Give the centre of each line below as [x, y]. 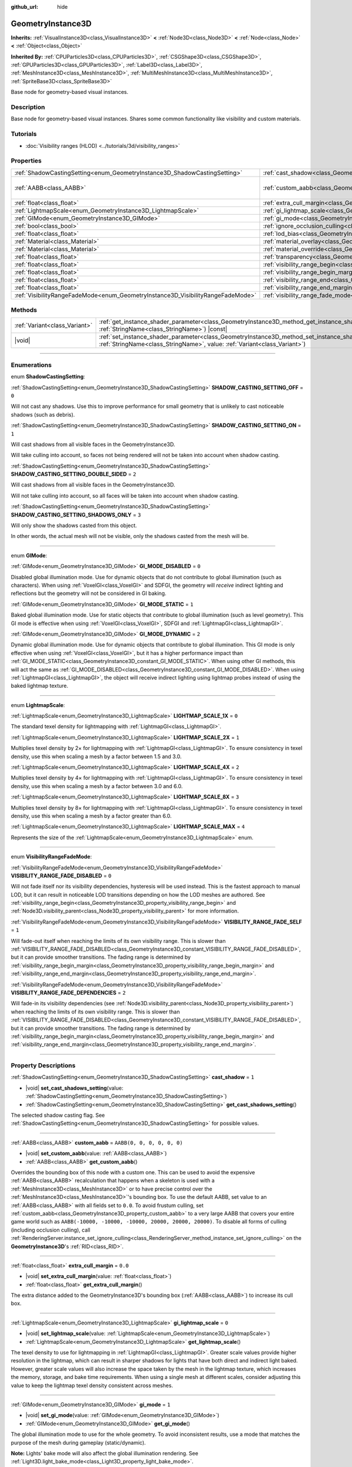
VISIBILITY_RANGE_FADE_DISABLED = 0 [61, 876]
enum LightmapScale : [38, 705]
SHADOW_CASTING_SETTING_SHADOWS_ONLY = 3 [76, 515]
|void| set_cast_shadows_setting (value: [74, 1088]
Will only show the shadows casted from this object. [74, 526]
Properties [26, 161]
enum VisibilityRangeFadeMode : [51, 857]
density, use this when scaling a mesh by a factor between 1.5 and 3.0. [96, 756]
